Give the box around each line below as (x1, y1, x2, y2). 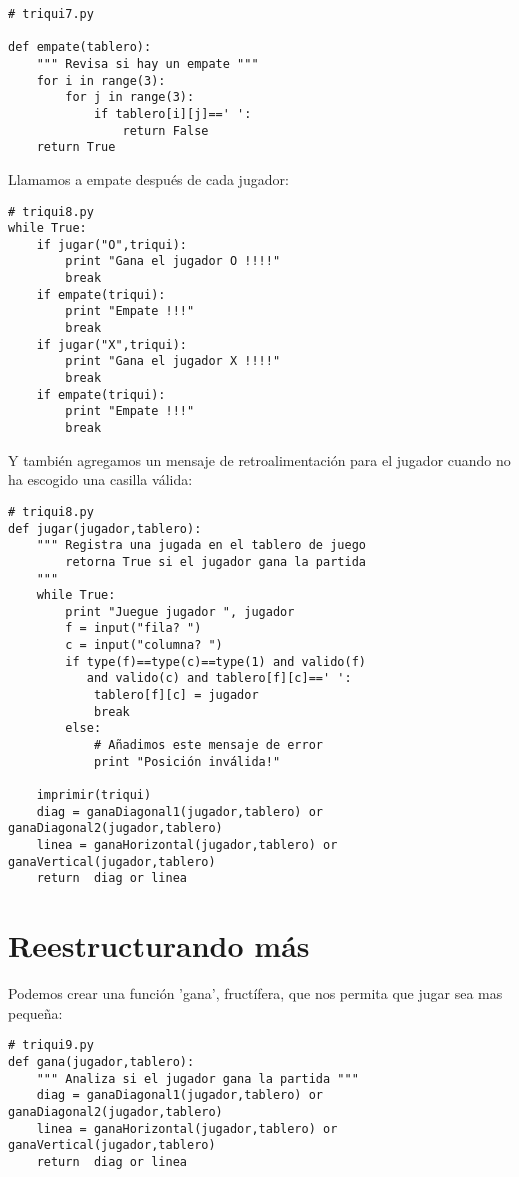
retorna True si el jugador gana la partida (65, 554, 366, 569)
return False (122, 123, 209, 138)
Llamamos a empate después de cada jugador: (8, 168, 289, 189)
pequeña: (8, 1002, 63, 1023)
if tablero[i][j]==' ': (93, 106, 252, 121)
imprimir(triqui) (36, 788, 152, 803)
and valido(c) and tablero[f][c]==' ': (86, 671, 352, 686)
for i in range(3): (36, 73, 166, 88)
